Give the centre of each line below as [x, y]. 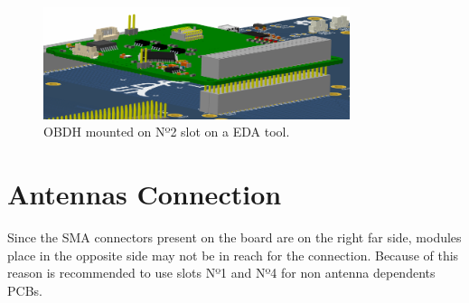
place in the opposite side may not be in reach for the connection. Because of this [233, 255]
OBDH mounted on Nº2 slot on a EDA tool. [167, 132]
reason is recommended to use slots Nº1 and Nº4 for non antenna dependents [221, 273]
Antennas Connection [145, 193]
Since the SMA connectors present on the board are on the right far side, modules [234, 237]
